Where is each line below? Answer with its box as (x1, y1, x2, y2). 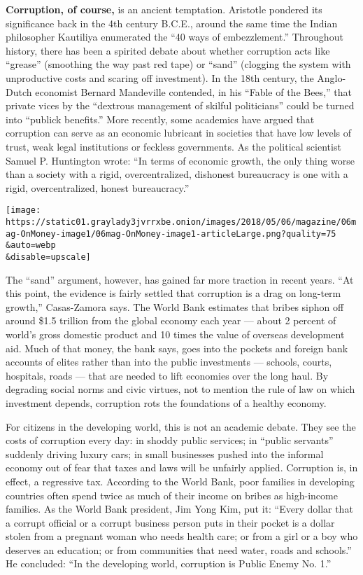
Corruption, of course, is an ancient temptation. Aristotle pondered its (6, 2, 322, 16)
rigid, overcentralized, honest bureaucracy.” (6, 180, 190, 195)
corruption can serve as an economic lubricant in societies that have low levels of (6, 125, 351, 140)
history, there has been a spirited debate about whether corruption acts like (6, 43, 330, 57)
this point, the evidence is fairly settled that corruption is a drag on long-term (6, 286, 341, 300)
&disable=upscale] (6, 251, 91, 262)
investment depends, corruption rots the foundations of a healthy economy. (6, 395, 327, 410)
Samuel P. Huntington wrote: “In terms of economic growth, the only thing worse (6, 153, 355, 167)
